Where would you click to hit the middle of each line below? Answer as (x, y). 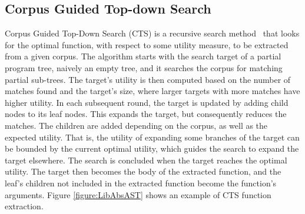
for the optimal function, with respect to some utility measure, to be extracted (147, 44)
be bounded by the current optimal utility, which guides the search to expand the (152, 148)
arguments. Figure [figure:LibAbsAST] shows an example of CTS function (138, 194)
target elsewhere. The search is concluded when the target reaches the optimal (146, 160)
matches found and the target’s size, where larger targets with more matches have (152, 91)
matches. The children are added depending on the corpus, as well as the (136, 125)
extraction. (24, 206)
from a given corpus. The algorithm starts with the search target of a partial (143, 56)
